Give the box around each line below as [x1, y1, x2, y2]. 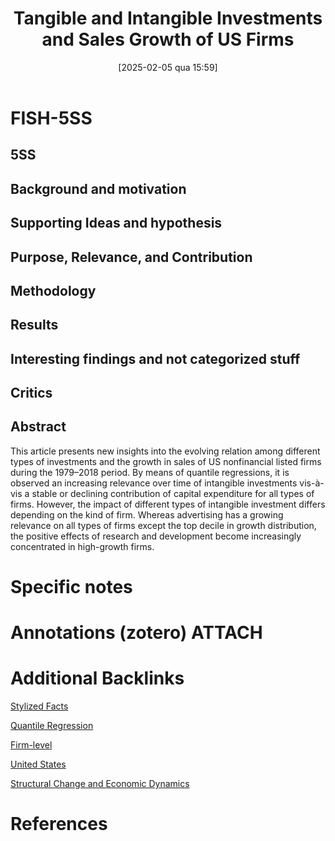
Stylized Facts [10, 700, 69, 712]
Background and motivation [10, 180, 187, 197]
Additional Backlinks [10, 667, 185, 690]
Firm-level [10, 739, 53, 751]
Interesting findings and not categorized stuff [10, 350, 301, 367]
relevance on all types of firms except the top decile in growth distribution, [10, 519, 317, 531]
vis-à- [299, 477, 325, 489]
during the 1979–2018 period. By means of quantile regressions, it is [10, 466, 290, 478]
